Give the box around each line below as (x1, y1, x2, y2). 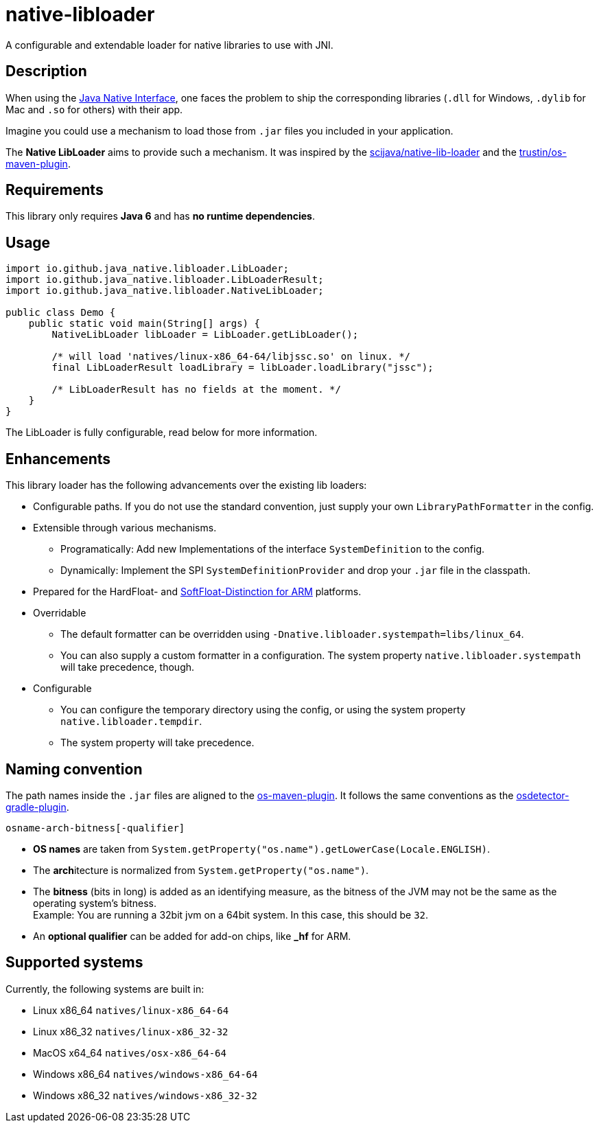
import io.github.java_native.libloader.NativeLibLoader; (5, 285, 324, 297)
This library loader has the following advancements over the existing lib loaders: (5, 479, 367, 492)
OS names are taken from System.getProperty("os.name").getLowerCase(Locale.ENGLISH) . (33, 842, 491, 855)
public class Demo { (5, 307, 116, 319)
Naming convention (5, 760, 143, 778)
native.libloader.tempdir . (60, 715, 202, 728)
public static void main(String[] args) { (28, 318, 260, 330)
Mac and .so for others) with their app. (5, 103, 183, 115)
